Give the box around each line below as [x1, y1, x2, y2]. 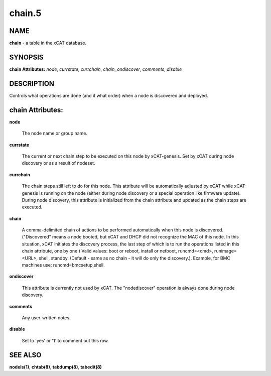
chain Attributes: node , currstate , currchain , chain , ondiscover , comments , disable [9, 66, 182, 72]
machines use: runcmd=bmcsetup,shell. [22, 262, 105, 268]
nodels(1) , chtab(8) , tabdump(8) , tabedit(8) [9, 364, 102, 370]
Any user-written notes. [22, 314, 71, 321]
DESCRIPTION [9, 79, 55, 88]
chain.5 [9, 8, 42, 19]
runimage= [214, 248, 237, 254]
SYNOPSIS [9, 53, 44, 61]
